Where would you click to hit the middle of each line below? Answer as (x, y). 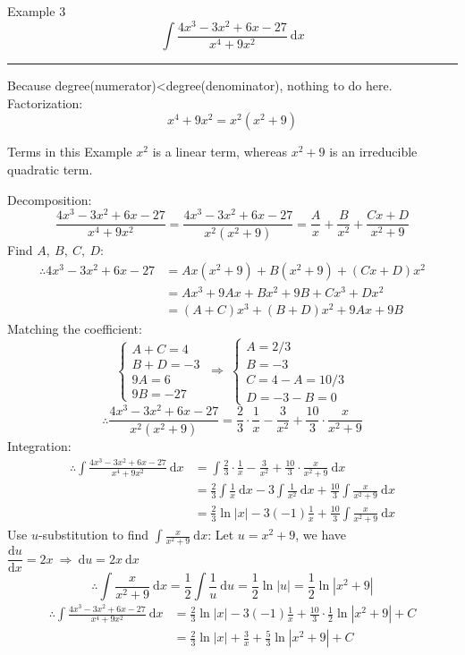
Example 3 (37, 11)
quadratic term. (50, 169)
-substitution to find (93, 535)
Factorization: (45, 102)
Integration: (39, 446)
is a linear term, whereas (220, 152)
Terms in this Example (70, 152)
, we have (321, 535)
